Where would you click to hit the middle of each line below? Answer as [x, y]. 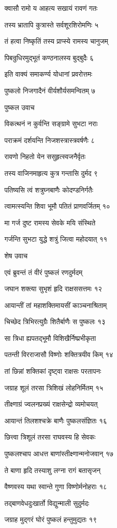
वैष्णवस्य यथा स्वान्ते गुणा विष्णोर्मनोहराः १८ [56, 486]
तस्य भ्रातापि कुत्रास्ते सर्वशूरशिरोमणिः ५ [52, 24]
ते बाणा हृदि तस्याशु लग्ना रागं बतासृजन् [53, 470]
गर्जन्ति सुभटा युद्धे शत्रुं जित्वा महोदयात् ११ [56, 239]
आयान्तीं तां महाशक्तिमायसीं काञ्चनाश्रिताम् [56, 305]
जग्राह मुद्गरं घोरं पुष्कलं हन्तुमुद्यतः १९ [51, 519]
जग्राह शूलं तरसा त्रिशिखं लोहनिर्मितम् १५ [54, 387]
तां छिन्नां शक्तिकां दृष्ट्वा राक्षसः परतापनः [53, 371]
